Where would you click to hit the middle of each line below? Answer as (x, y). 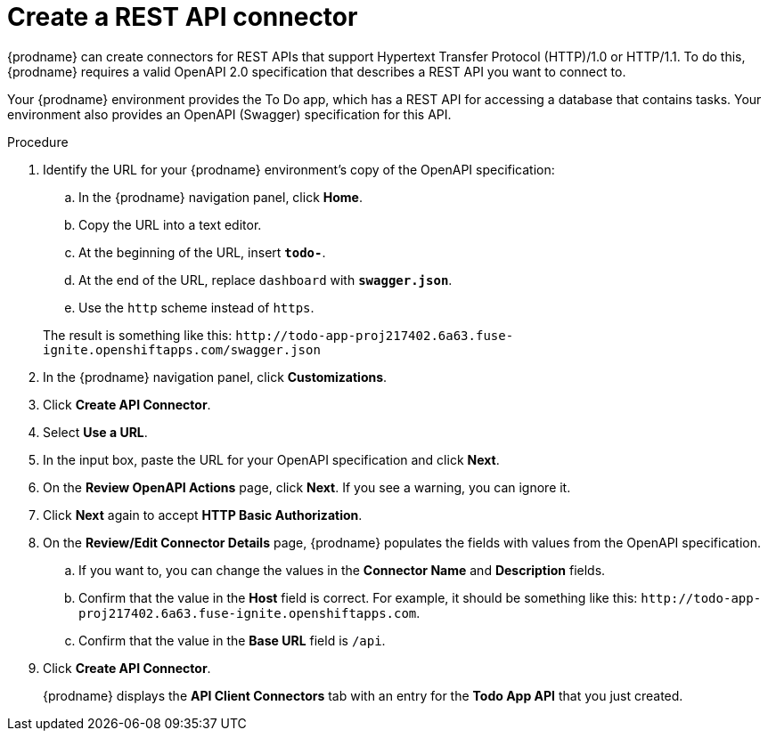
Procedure (38, 142)
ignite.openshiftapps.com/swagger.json (182, 349)
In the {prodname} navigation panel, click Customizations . (215, 377)
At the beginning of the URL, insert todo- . (202, 252)
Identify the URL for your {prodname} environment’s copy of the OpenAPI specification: (299, 169)
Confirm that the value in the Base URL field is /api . (232, 640)
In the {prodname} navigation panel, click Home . (221, 197)
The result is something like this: (138, 335)
